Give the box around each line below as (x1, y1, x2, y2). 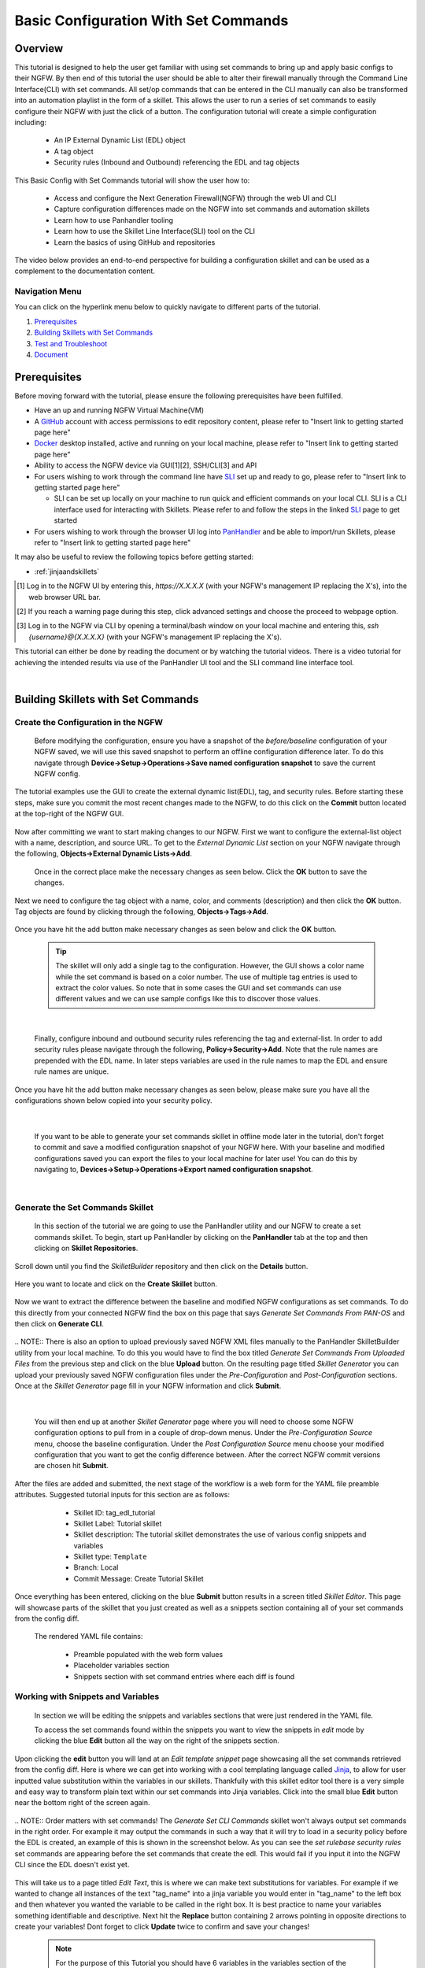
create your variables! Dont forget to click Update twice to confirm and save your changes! (14, 1922, 310, 1932)
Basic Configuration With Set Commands (14, 12, 289, 29)
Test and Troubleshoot (34, 338, 108, 348)
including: (14, 118, 47, 128)
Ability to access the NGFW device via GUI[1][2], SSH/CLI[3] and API (34, 461, 257, 470)
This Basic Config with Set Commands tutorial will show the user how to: (14, 176, 250, 185)
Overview (14, 42, 64, 55)
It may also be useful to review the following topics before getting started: (14, 552, 254, 562)
